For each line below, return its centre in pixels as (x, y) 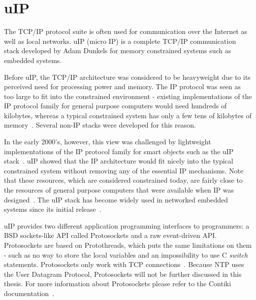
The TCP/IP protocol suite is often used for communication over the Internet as (126, 31)
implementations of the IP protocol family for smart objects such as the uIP (119, 151)
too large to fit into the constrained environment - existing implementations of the (128, 96)
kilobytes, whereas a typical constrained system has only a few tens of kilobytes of (128, 115)
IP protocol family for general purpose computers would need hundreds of (115, 106)
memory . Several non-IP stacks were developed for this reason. (100, 125)
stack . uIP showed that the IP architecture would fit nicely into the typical (119, 161)
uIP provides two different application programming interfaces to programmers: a (127, 225)
